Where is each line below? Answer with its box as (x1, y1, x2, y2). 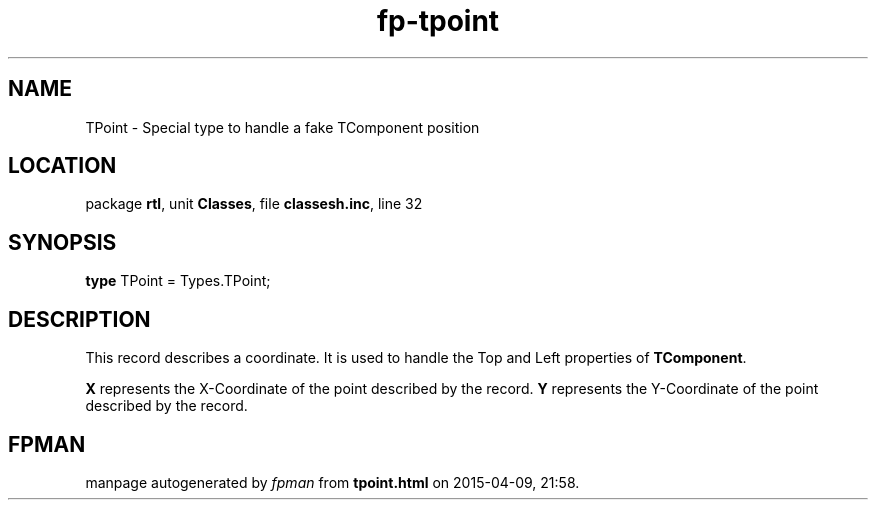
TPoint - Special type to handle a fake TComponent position (85, 118, 480, 136)
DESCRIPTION (8, 306, 151, 332)
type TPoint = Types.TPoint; (85, 272, 271, 290)
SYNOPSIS (8, 229, 117, 255)
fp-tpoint (376, 4, 500, 38)
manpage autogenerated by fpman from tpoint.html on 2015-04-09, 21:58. (85, 473, 580, 491)
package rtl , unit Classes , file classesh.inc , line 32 (85, 195, 423, 213)
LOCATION (8, 153, 117, 179)
